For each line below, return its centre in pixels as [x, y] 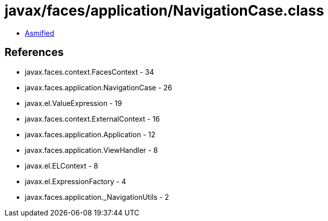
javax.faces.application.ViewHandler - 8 [91, 150]
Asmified [40, 33]
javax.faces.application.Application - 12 [90, 134]
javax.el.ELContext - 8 [61, 165]
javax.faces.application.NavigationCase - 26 [98, 87]
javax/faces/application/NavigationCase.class [165, 11]
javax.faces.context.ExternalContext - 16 [92, 119]
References [34, 52]
